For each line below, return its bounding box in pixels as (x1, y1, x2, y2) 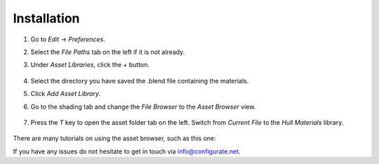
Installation (13, 11, 80, 26)
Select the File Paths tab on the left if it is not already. (30, 48, 185, 56)
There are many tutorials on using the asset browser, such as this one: (13, 134, 217, 143)
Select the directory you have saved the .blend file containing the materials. (30, 76, 249, 85)
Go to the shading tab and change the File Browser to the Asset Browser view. (30, 102, 256, 111)
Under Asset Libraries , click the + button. (30, 60, 150, 69)
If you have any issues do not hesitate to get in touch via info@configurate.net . (13, 147, 241, 156)
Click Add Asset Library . (30, 90, 101, 98)
